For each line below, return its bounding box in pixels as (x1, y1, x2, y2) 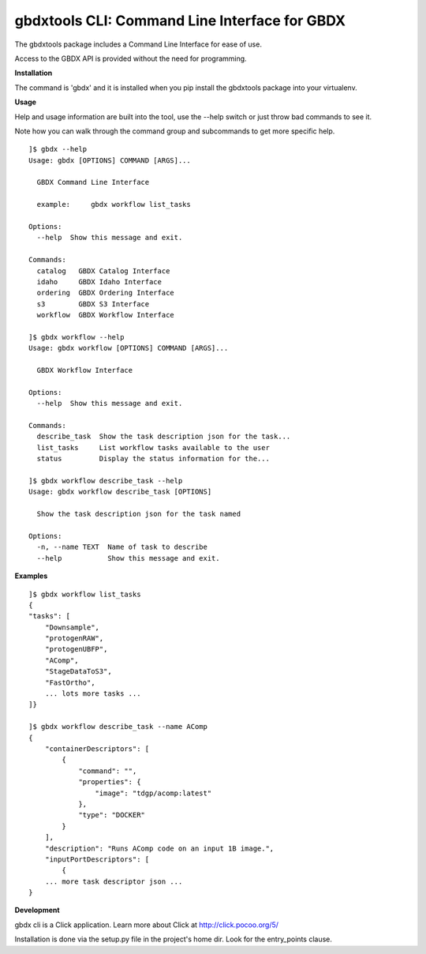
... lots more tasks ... (44, 689, 141, 698)
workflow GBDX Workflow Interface (36, 310, 175, 320)
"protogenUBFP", (44, 644, 108, 654)
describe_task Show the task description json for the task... (36, 432, 291, 441)
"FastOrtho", (44, 678, 95, 687)
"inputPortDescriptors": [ (44, 854, 150, 864)
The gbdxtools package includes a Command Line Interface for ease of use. (14, 39, 262, 49)
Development (14, 905, 60, 915)
